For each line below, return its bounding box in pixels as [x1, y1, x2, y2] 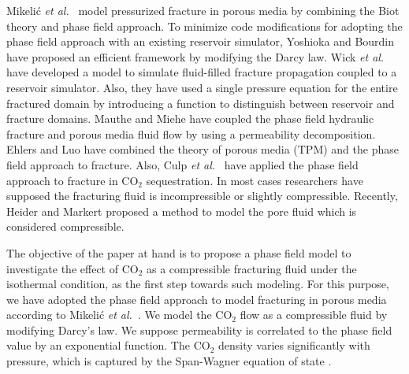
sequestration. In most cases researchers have [146, 172, 363, 188]
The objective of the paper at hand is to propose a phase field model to [6, 244, 351, 261]
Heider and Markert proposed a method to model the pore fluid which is [6, 202, 357, 219]
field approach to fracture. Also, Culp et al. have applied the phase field [6, 156, 359, 172]
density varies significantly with [218, 337, 370, 354]
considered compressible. [6, 218, 125, 235]
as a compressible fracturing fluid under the [147, 260, 357, 276]
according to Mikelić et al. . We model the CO [6, 306, 232, 323]
